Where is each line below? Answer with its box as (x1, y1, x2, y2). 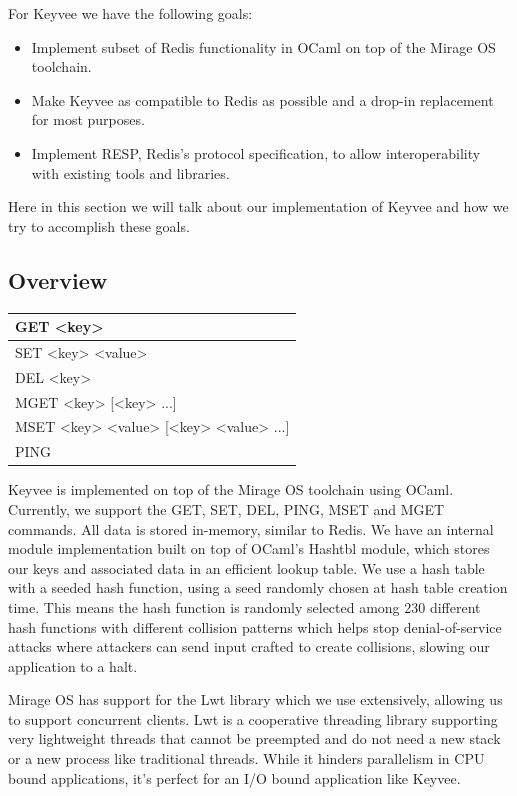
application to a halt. (8, 655, 138, 676)
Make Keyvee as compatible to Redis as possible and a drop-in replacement (31, 89, 494, 110)
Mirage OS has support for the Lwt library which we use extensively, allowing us (8, 689, 503, 710)
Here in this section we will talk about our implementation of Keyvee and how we (8, 196, 509, 217)
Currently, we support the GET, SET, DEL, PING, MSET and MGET (8, 498, 445, 519)
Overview (8, 264, 108, 295)
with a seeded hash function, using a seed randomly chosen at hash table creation (8, 577, 508, 598)
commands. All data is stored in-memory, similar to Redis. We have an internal (8, 518, 494, 539)
